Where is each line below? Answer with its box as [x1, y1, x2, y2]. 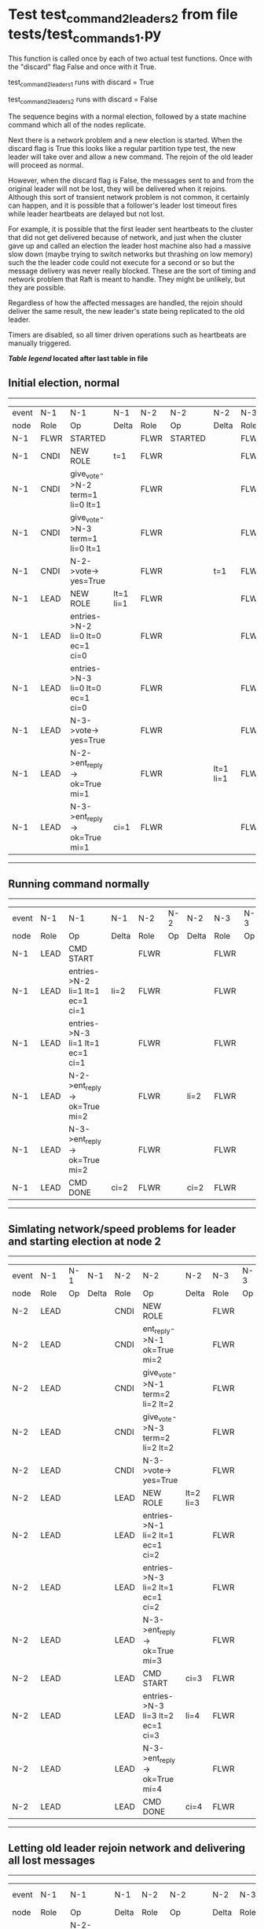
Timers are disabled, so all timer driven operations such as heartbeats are [8, 330, 247, 339]
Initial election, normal [8, 376, 120, 390]
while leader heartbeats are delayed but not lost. [8, 208, 165, 218]
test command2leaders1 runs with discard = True [8, 77, 155, 88]
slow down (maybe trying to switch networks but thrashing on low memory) [8, 249, 253, 259]
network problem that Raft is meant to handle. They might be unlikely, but [8, 274, 246, 284]
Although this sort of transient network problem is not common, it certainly [8, 192, 250, 201]
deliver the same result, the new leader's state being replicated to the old [8, 306, 245, 315]
